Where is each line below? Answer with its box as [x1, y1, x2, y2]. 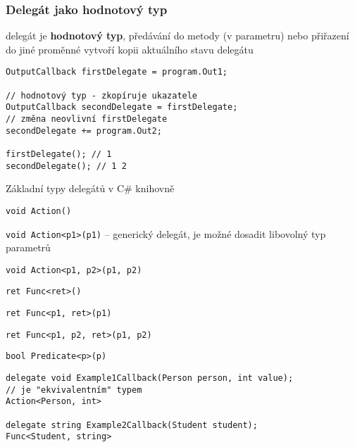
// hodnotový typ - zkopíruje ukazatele [6, 90, 198, 101]
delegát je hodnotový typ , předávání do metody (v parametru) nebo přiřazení [6, 28, 349, 43]
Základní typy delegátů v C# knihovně [6, 181, 175, 196]
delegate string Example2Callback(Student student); [6, 420, 258, 430]
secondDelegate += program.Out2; [6, 125, 162, 136]
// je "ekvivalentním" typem [6, 384, 142, 395]
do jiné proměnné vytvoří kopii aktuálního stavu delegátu [6, 42, 254, 56]
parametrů [6, 240, 51, 255]
